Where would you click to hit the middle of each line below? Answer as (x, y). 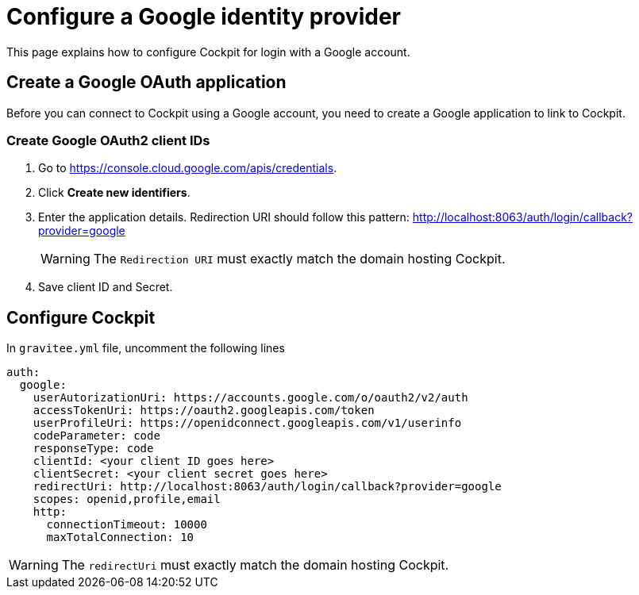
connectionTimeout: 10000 (127, 525)
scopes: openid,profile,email (127, 499)
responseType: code (93, 449)
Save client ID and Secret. (106, 287)
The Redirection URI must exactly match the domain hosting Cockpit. (299, 259)
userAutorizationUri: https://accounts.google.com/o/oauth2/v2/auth (250, 398)
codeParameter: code (96, 436)
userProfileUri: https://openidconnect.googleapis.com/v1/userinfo (247, 423)
